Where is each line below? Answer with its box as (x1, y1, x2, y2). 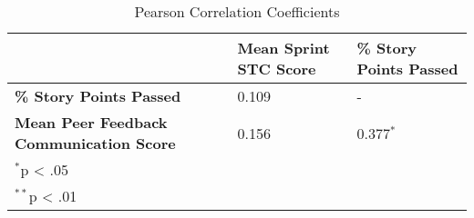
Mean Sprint (237, 37, 330, 58)
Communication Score (15, 133, 176, 154)
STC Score (237, 58, 316, 79)
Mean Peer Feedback (15, 112, 168, 133)
